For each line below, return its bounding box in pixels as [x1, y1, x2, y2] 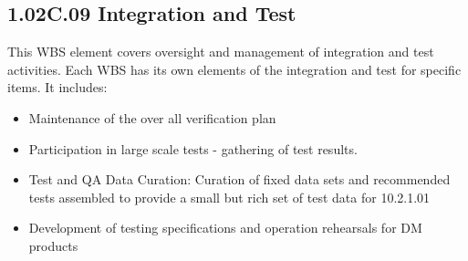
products [28, 235, 78, 255]
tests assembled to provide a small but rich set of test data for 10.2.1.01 [28, 187, 431, 206]
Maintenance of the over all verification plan [28, 108, 276, 127]
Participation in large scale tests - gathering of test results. [28, 139, 358, 158]
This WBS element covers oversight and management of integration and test [7, 42, 434, 61]
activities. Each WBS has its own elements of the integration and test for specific [7, 59, 462, 78]
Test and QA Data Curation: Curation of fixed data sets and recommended [28, 170, 451, 189]
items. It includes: [7, 78, 108, 97]
